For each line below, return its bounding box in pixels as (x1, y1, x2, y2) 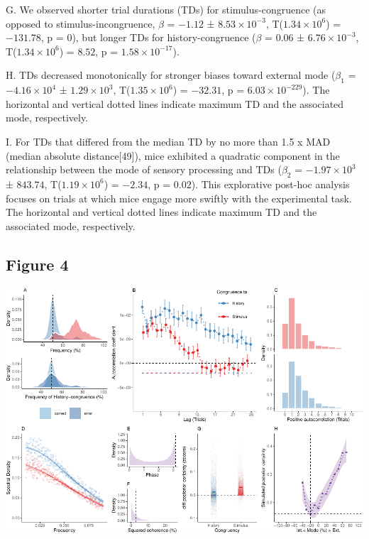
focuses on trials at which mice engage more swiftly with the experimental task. (6, 190, 352, 205)
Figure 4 (6, 253, 69, 275)
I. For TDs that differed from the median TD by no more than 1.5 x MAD (6, 134, 331, 148)
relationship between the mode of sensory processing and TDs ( (6, 162, 282, 177)
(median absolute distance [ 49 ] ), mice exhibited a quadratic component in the (6, 148, 340, 163)
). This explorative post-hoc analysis (191, 176, 350, 191)
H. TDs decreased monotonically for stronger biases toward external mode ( (6, 67, 336, 82)
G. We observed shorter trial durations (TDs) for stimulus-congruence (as (6, 2, 326, 16)
